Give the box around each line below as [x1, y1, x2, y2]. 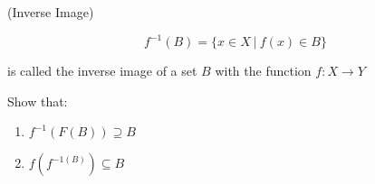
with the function [215, 61, 312, 80]
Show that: [7, 91, 68, 110]
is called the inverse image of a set [7, 61, 197, 80]
